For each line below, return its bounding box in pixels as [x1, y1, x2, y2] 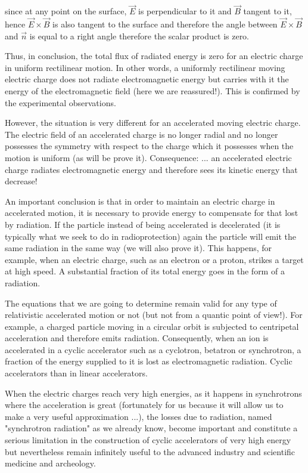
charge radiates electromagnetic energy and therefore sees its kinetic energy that [5, 163, 298, 175]
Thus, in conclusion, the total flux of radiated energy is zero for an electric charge [5, 50, 303, 62]
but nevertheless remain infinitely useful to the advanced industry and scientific [5, 445, 295, 457]
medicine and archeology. [5, 457, 96, 469]
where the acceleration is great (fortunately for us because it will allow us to [5, 398, 284, 411]
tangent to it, [243, 5, 292, 17]
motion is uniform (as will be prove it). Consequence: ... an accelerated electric [5, 151, 292, 163]
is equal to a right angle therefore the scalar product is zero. [29, 29, 250, 42]
